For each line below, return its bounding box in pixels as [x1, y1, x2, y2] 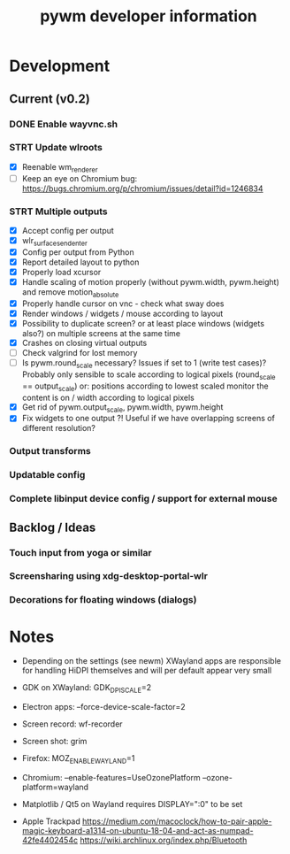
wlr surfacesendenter [21, 235, 88, 248]
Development [9, 56, 111, 76]
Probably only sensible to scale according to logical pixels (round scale [21, 369, 276, 381]
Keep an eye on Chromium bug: [21, 173, 138, 183]
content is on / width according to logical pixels [21, 392, 195, 403]
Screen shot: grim [21, 736, 88, 747]
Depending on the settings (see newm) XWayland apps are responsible [21, 656, 281, 666]
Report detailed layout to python [21, 257, 140, 267]
